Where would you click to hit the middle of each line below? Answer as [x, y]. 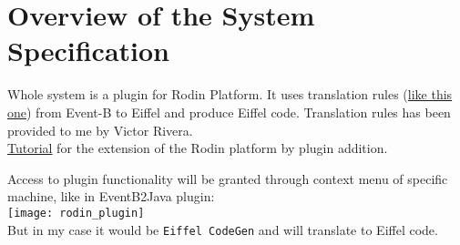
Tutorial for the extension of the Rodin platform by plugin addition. [198, 148]
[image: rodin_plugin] [76, 213]
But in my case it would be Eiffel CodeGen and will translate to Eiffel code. [223, 229]
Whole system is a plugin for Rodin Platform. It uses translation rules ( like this [230, 94]
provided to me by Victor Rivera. [100, 130]
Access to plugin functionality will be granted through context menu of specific [228, 178]
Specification [88, 51]
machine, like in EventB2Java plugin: [111, 196]
